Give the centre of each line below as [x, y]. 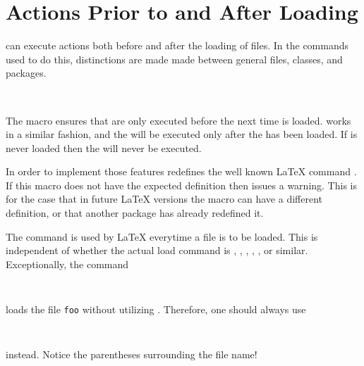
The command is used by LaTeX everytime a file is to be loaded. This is [162, 236]
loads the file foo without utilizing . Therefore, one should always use [156, 309]
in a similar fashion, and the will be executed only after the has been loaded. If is [182, 134]
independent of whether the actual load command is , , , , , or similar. [157, 250]
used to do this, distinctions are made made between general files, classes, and [174, 59]
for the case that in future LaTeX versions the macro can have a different [164, 199]
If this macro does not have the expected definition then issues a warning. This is [181, 185]
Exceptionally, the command [67, 264]
